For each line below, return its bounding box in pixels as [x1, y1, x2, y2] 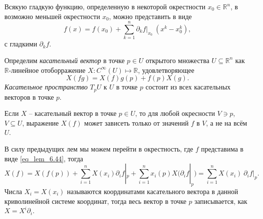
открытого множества [145, 55, 210, 65]
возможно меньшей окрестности [4, 11, 100, 21]
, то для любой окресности [135, 108, 215, 118]
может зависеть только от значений [84, 117, 189, 128]
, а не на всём [206, 117, 247, 128]
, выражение [22, 117, 59, 128]
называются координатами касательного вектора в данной [67, 186, 239, 196]
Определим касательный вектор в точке [4, 55, 125, 65]
